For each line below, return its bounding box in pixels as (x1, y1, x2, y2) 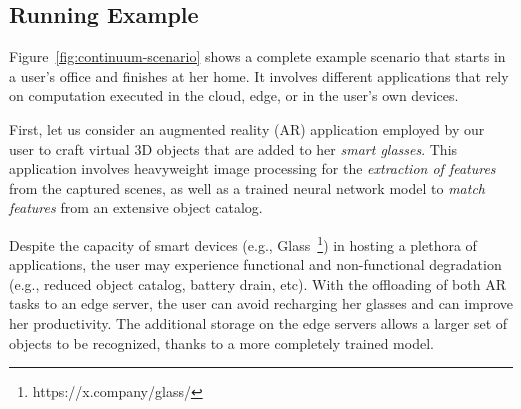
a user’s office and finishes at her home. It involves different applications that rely (9, 65, 509, 86)
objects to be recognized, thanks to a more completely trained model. (9, 332, 434, 353)
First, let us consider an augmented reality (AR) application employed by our (9, 118, 485, 139)
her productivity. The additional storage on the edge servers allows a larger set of (9, 312, 508, 333)
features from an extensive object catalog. (9, 197, 263, 218)
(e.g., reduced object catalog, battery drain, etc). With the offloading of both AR (9, 273, 506, 294)
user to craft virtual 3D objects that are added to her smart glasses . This (9, 138, 458, 159)
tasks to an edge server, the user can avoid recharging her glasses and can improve (9, 293, 513, 314)
